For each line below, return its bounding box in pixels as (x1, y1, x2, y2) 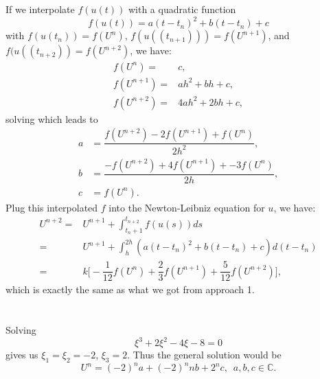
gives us (5, 347, 38, 361)
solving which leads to (5, 111, 98, 126)
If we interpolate (5, 2, 75, 16)
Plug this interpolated (5, 200, 98, 214)
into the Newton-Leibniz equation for (108, 200, 265, 214)
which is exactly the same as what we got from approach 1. (5, 282, 255, 297)
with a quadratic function (128, 2, 236, 16)
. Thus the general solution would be (127, 347, 282, 361)
